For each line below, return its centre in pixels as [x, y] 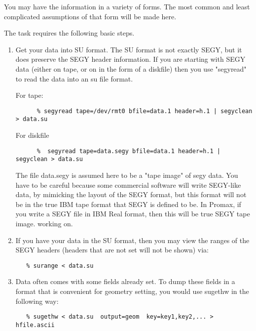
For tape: [29, 95]
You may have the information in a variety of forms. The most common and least [127, 6]
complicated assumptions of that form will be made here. [90, 16]
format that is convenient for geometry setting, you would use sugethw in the [132, 291]
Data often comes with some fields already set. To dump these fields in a [125, 281]
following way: [37, 301]
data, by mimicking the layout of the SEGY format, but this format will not [131, 194]
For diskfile [32, 135]
